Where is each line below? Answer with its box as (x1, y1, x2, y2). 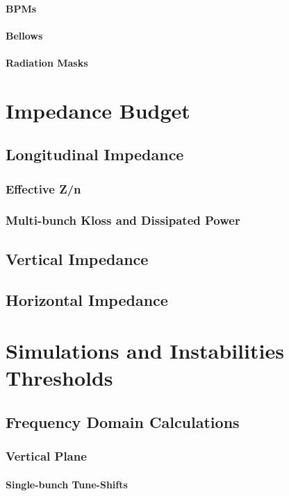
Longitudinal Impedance (6, 144, 184, 165)
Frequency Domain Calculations (6, 411, 240, 432)
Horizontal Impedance (6, 289, 168, 310)
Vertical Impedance (6, 248, 149, 269)
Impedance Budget (6, 96, 190, 124)
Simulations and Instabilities (6, 336, 284, 365)
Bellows (6, 28, 43, 42)
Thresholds (6, 364, 113, 392)
